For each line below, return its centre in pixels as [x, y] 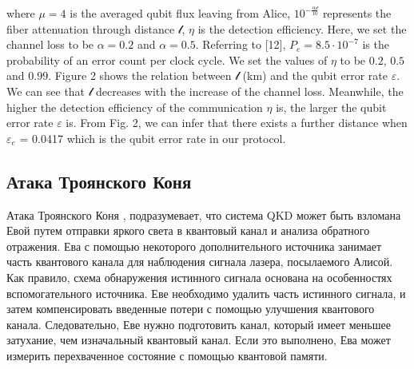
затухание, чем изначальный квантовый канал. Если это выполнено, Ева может [199, 340]
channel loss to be [50, 44]
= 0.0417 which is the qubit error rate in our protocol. [153, 138]
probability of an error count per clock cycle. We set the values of [167, 60]
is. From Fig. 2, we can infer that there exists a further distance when [237, 123]
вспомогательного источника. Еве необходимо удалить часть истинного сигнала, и [206, 293]
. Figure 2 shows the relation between [140, 75]
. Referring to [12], [241, 44]
